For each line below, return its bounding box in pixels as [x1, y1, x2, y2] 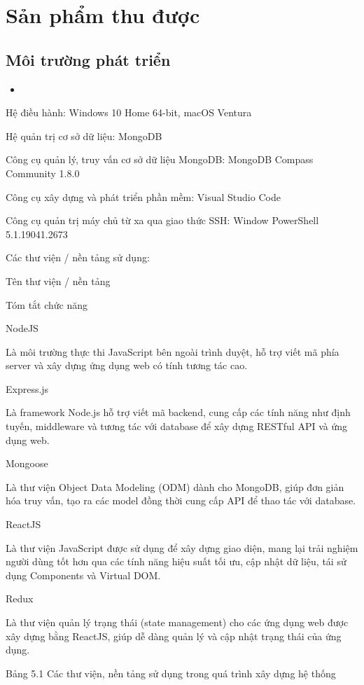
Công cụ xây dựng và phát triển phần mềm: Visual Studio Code [6, 189, 281, 204]
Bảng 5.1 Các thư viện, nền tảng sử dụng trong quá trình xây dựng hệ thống [6, 665, 336, 680]
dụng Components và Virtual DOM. [6, 567, 161, 582]
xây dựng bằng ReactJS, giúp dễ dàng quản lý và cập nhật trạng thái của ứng [6, 628, 342, 643]
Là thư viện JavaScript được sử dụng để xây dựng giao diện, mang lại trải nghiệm [6, 540, 358, 555]
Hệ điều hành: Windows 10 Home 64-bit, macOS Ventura [6, 105, 252, 120]
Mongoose [6, 456, 48, 471]
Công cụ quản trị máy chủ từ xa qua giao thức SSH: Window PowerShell [6, 213, 319, 228]
